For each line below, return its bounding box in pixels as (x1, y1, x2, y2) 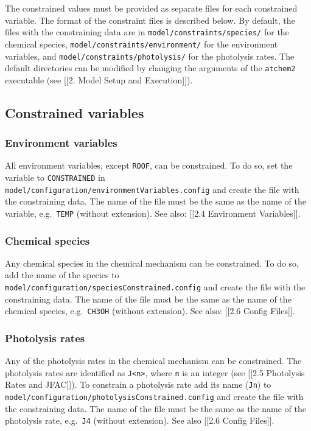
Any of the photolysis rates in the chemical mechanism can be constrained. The (5, 354, 302, 367)
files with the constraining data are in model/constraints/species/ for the (5, 26, 289, 38)
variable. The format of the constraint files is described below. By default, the (5, 13, 295, 26)
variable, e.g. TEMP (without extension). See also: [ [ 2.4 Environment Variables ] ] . (5, 206, 301, 219)
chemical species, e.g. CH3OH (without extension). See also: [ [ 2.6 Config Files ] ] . (5, 304, 295, 317)
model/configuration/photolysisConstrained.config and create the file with (5, 390, 304, 403)
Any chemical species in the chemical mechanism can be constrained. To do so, (5, 256, 299, 269)
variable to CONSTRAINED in (5, 171, 105, 184)
